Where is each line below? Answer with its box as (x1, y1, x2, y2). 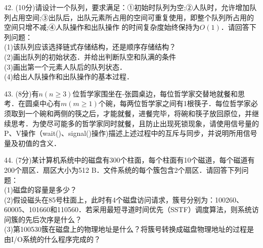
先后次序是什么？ (25, 214, 82, 224)
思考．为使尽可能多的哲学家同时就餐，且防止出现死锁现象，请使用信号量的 (11, 118, 259, 128)
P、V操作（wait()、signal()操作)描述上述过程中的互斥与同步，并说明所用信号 (4, 128, 257, 138)
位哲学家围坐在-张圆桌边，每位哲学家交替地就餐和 (72, 88, 238, 98)
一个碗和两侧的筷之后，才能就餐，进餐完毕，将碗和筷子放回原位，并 (25, 108, 252, 118)
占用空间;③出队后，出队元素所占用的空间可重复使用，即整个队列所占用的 (11, 12, 254, 22)
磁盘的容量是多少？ (13, 184, 77, 195)
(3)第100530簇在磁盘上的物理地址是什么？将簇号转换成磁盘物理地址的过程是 (4, 224, 254, 234)
